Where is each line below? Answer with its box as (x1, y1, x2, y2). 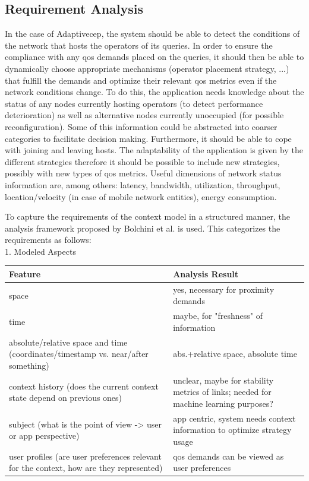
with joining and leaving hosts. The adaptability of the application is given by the (5, 144, 303, 156)
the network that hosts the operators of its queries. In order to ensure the (5, 39, 273, 51)
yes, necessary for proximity (173, 283, 275, 295)
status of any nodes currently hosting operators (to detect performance (5, 97, 263, 109)
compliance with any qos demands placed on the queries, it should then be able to (5, 50, 304, 63)
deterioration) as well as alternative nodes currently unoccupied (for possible (5, 109, 284, 121)
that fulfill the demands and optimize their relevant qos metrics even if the (5, 74, 277, 86)
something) (9, 359, 49, 371)
